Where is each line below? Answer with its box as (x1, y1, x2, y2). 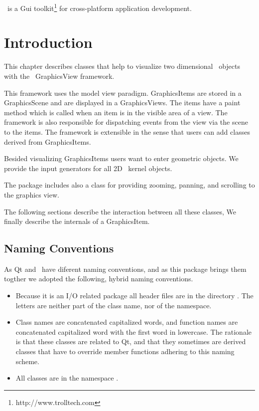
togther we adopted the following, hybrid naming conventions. (4, 273, 193, 284)
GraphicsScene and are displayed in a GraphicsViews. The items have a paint (4, 97, 241, 108)
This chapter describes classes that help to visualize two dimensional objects (4, 61, 240, 71)
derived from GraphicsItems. (4, 136, 91, 147)
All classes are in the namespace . (15, 373, 119, 383)
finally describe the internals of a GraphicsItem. (4, 216, 150, 226)
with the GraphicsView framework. (4, 70, 115, 81)
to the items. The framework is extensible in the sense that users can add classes (4, 126, 250, 137)
